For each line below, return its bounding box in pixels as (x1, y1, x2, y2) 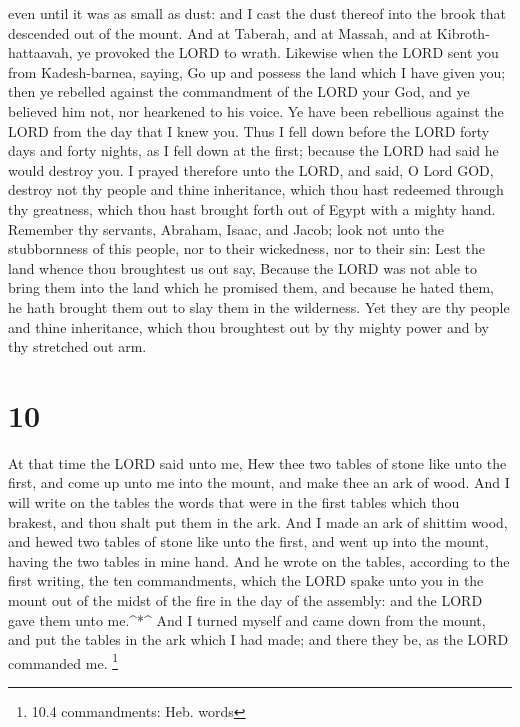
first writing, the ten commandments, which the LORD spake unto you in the (8, 570, 484, 591)
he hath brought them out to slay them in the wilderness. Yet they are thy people (8, 296, 510, 317)
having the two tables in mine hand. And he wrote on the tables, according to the (8, 550, 510, 571)
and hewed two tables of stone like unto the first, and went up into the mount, (8, 531, 489, 552)
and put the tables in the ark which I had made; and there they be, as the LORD (8, 629, 509, 650)
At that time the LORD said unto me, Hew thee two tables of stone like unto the (8, 452, 507, 473)
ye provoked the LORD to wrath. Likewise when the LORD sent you (77, 42, 499, 63)
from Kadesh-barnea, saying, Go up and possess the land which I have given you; (8, 61, 506, 82)
